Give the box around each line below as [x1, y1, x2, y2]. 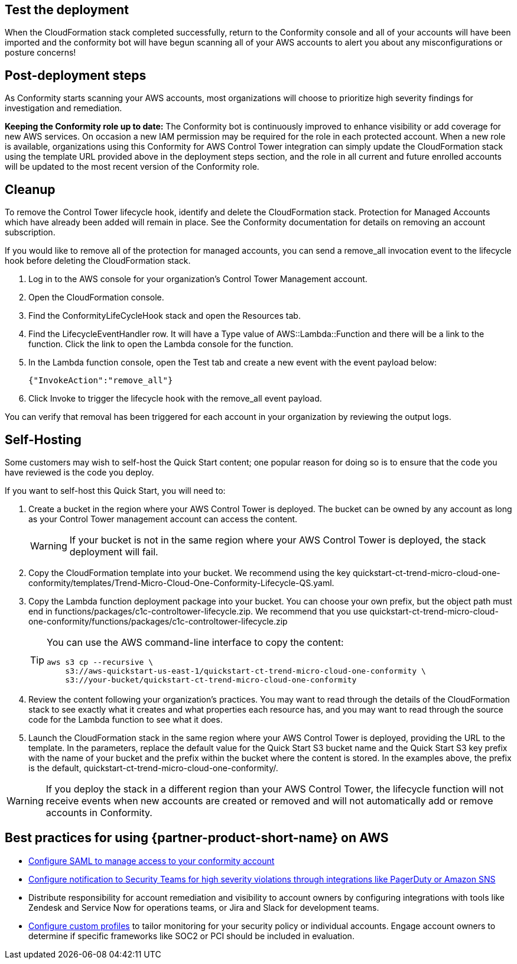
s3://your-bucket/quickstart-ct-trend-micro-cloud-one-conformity [65, 675, 357, 684]
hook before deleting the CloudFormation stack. [5, 255, 191, 266]
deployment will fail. [69, 545, 158, 558]
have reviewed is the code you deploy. [5, 467, 154, 477]
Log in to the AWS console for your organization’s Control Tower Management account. [28, 274, 368, 284]
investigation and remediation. [5, 103, 122, 114]
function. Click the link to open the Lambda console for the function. [28, 339, 294, 350]
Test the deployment [5, 2, 129, 17]
